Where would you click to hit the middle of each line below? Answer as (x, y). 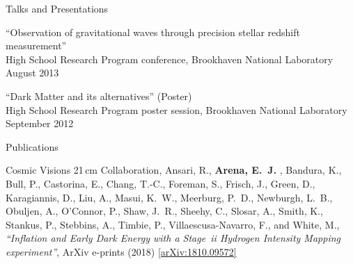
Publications (32, 146)
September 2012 (40, 123)
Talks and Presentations (57, 8)
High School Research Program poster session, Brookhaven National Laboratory (176, 109)
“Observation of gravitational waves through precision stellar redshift (153, 32)
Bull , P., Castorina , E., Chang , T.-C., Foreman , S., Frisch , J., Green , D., (160, 183)
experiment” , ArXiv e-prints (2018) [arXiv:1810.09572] (121, 251)
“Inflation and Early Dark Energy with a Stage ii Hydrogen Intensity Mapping (173, 238)
